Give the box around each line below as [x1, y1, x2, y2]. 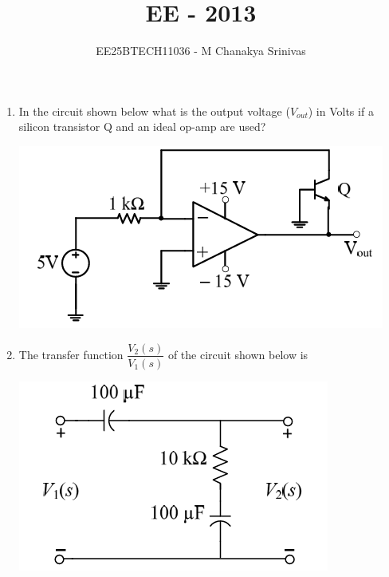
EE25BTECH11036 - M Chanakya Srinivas [96, 42, 306, 59]
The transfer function [18, 346, 124, 362]
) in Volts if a [308, 102, 374, 119]
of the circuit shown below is [167, 346, 308, 362]
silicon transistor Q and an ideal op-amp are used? [18, 118, 266, 135]
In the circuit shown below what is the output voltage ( [18, 102, 290, 119]
